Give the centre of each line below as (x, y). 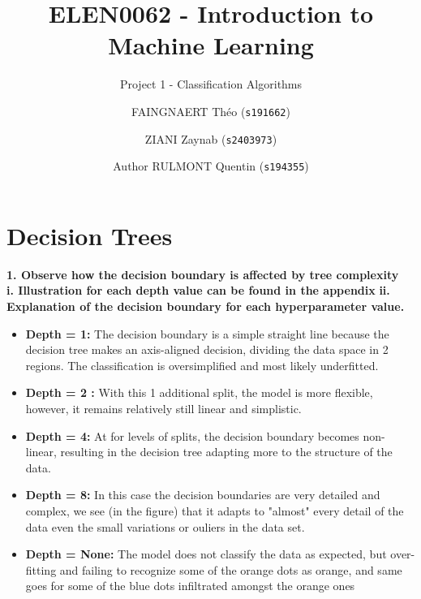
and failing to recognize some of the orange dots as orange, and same (231, 569)
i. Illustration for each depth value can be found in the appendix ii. (198, 290)
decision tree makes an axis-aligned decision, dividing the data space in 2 (207, 349)
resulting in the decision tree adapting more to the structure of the (226, 452)
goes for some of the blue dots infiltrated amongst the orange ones (190, 586)
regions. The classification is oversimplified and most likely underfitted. (202, 365)
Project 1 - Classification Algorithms (211, 84)
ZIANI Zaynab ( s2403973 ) (211, 138)
